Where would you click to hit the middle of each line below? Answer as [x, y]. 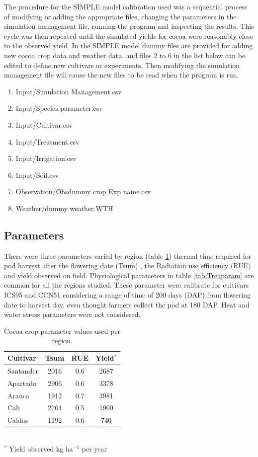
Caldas [18, 420]
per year [94, 448]
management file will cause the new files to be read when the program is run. [122, 75]
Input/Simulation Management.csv [69, 91]
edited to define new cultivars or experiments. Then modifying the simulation [122, 65]
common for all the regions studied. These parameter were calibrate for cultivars [127, 285]
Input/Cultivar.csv [44, 124]
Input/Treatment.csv [47, 141]
